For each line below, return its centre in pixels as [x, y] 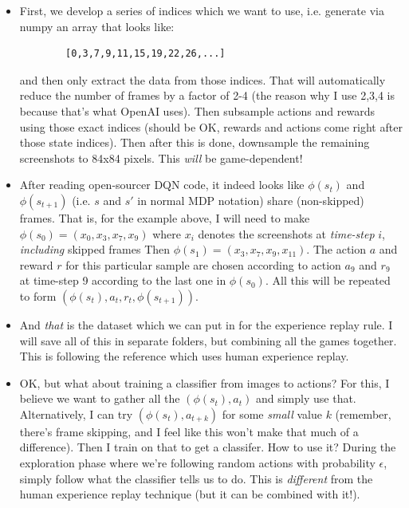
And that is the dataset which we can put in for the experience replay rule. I [206, 324]
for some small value [272, 413]
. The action [336, 249]
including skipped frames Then [95, 249]
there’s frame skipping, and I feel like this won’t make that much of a [189, 431]
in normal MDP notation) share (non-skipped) [251, 200]
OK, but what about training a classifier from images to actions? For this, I [204, 382]
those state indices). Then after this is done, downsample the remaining [195, 142]
